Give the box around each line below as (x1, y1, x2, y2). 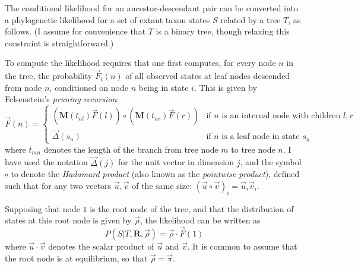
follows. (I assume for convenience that (5, 25, 146, 37)
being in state (138, 81, 189, 93)
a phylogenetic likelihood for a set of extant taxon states (5, 13, 210, 26)
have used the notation (5, 156, 88, 168)
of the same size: (132, 179, 192, 191)
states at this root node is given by (5, 214, 132, 226)
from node (5, 81, 42, 93)
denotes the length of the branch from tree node (43, 143, 218, 155)
